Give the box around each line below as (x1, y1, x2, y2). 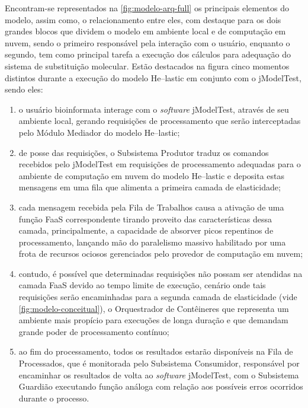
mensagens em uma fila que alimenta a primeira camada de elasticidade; (18, 181, 281, 193)
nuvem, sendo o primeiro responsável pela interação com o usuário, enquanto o (5, 36, 290, 49)
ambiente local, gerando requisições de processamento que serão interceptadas (18, 114, 301, 127)
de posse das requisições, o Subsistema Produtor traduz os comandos (18, 146, 269, 158)
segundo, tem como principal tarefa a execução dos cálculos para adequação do (5, 48, 291, 60)
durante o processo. (18, 391, 89, 404)
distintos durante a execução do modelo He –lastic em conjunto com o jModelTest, (5, 71, 301, 84)
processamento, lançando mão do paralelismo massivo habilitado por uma (18, 235, 286, 248)
